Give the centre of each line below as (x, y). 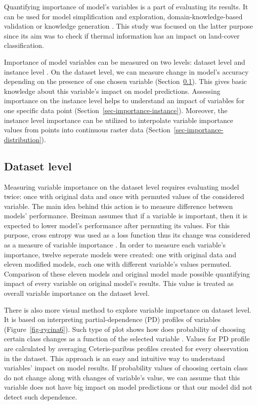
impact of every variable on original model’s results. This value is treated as (119, 283)
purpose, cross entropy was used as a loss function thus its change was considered (127, 235)
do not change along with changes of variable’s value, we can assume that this (122, 377)
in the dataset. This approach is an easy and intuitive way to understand (114, 358)
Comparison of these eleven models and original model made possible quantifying (127, 273)
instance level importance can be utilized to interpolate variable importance (119, 120)
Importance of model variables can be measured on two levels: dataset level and (125, 61)
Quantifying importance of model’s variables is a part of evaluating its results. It (126, 6)
